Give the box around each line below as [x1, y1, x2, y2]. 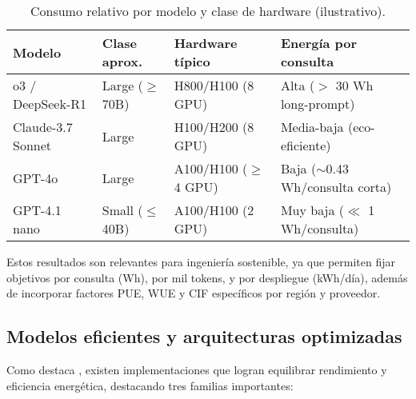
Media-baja [280, 118, 344, 136]
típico [174, 52, 210, 70]
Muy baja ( [280, 201, 345, 219]
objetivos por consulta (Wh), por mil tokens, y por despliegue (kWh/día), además [6, 269, 408, 285]
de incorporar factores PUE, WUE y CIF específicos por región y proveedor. [6, 285, 381, 301]
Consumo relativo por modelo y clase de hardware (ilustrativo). [30, 2, 386, 20]
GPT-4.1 [13, 201, 62, 219]
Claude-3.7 [13, 118, 73, 136]
